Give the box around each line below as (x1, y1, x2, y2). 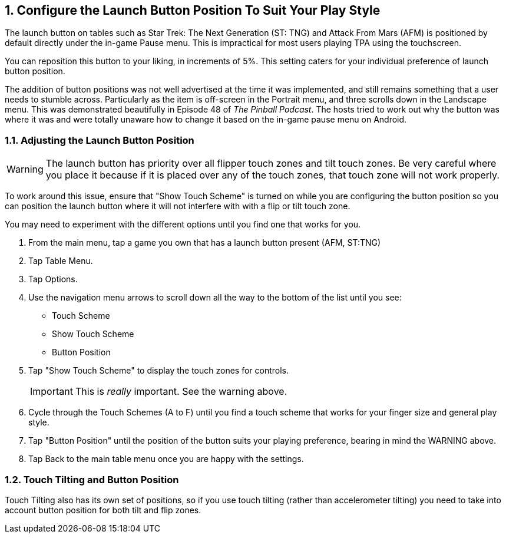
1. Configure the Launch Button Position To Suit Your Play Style (5, 3, 381, 18)
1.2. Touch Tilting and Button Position (5, 473, 179, 486)
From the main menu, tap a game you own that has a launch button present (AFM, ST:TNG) (28, 237, 381, 248)
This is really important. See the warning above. (75, 385, 287, 398)
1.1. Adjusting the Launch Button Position (5, 134, 194, 146)
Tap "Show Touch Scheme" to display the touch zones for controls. (28, 365, 289, 376)
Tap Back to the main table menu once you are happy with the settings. (28, 454, 304, 464)
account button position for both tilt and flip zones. (5, 504, 201, 515)
